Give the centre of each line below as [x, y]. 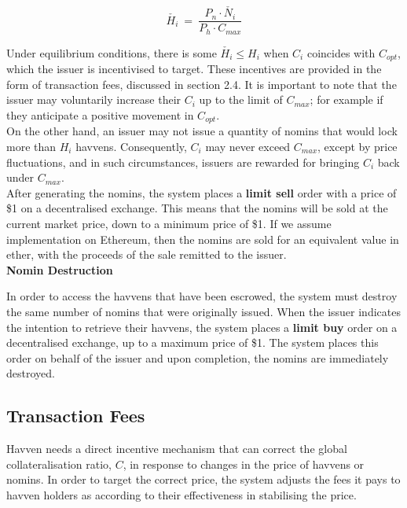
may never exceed [248, 147]
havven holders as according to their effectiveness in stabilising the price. [181, 494]
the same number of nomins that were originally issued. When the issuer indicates [203, 311]
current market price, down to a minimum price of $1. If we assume [169, 223]
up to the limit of [241, 99]
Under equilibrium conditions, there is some [112, 52]
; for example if [346, 99]
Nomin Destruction [60, 269]
